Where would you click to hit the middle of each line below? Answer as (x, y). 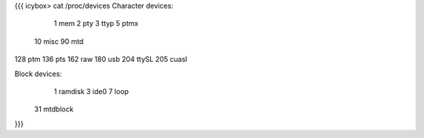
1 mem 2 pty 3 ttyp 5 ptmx (96, 24)
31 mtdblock (54, 109)
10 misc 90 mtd (59, 41)
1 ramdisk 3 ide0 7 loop (91, 91)
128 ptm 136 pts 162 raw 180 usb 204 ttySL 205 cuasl (101, 60)
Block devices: (38, 74)
